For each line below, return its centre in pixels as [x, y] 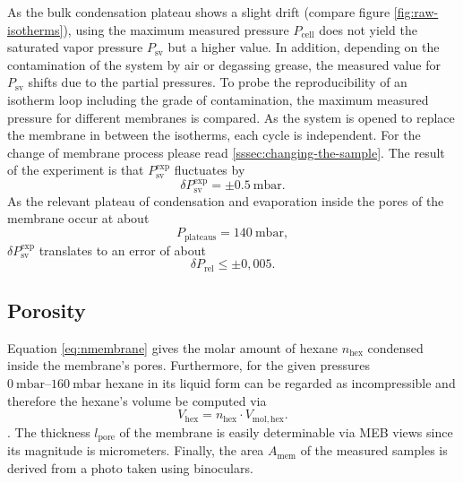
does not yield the [368, 29]
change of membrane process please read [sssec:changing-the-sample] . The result [226, 152]
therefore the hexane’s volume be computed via [137, 400]
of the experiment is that [76, 170]
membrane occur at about [78, 218]
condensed [395, 347]
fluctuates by [210, 170]
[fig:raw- [416, 12]
